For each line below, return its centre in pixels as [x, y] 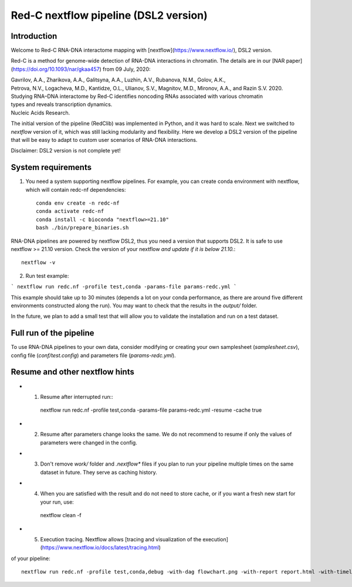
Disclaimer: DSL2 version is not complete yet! [66, 151]
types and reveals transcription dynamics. [62, 104]
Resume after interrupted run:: [77, 396]
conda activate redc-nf [70, 211]
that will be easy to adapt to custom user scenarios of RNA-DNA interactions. [104, 140]
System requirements [51, 167]
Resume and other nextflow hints [72, 372]
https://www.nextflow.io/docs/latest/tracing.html [101, 548]
